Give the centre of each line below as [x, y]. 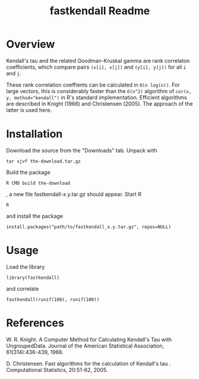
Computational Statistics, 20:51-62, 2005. [57, 370]
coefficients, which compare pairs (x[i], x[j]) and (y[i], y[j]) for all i [96, 67]
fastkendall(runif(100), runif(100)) [53, 300]
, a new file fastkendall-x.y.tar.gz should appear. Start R [74, 194]
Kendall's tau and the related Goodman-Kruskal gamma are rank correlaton [98, 60]
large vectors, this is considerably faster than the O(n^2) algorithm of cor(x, [99, 91]
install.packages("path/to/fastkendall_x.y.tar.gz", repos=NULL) [89, 227]
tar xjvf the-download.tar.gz [44, 161]
